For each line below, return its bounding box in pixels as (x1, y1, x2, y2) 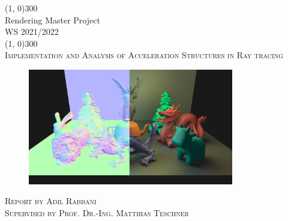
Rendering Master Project (5, 13, 100, 26)
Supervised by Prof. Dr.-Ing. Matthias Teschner (5, 206, 189, 219)
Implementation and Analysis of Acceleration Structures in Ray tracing (5, 49, 283, 61)
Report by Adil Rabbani (5, 195, 97, 207)
